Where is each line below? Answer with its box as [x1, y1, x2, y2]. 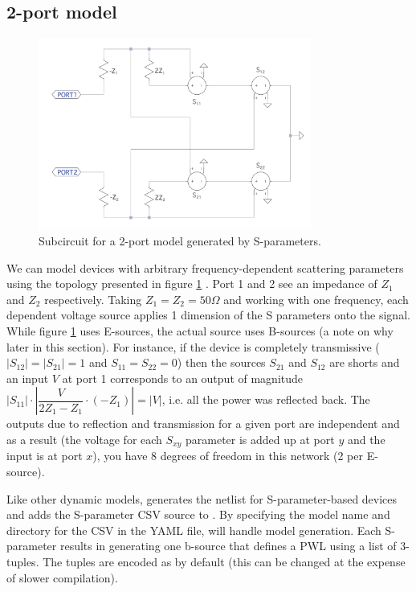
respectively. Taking [44, 290, 142, 307]
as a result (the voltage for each [6, 430, 162, 447]
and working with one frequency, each [223, 290, 409, 307]
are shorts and [329, 354, 400, 371]
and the [347, 430, 385, 447]
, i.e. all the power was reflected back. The [161, 391, 370, 408]
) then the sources [177, 354, 266, 371]
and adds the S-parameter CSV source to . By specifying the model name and [6, 506, 390, 523]
